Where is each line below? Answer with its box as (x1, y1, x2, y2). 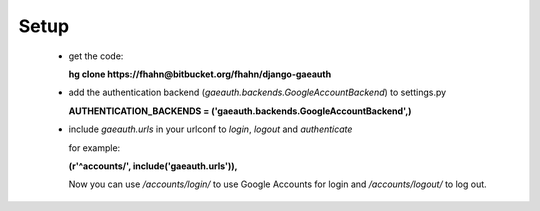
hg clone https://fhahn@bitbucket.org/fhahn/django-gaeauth (68, 68, 332, 80)
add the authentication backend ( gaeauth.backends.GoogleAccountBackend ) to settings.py (68, 86, 447, 99)
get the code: (68, 50, 124, 62)
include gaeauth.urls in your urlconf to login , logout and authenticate (68, 123, 353, 135)
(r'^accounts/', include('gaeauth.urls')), (68, 160, 238, 172)
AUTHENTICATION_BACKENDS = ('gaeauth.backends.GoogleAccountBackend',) (68, 105, 412, 117)
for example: (68, 141, 121, 154)
